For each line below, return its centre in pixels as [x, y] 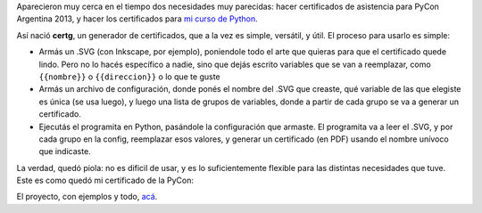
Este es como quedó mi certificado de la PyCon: [105, 180]
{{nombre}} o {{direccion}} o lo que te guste [129, 77]
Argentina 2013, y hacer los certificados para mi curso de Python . [137, 19]
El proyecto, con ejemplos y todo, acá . [87, 197]
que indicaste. [65, 152]
